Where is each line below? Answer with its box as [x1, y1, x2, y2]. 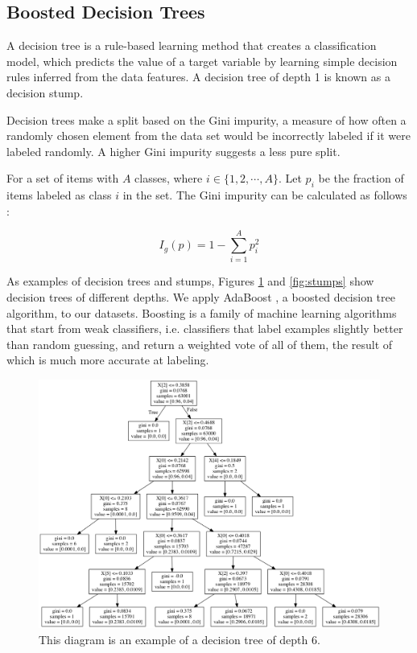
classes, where [134, 170, 203, 187]
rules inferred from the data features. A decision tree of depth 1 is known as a [6, 68, 390, 85]
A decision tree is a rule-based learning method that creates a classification [6, 37, 377, 54]
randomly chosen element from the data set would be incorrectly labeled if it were [6, 127, 411, 144]
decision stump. [6, 84, 84, 101]
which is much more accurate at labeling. [6, 351, 209, 368]
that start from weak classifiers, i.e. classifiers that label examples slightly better [6, 320, 403, 337]
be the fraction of [318, 170, 404, 187]
